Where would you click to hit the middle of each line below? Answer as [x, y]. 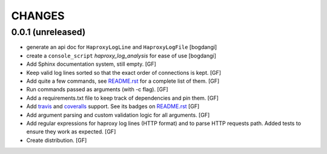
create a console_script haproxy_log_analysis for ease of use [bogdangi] [121, 56]
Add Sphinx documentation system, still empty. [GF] [91, 64]
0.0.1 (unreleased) [48, 32]
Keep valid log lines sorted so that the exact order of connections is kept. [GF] [124, 72]
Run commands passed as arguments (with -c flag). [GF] [97, 89]
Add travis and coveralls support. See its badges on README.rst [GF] [113, 106]
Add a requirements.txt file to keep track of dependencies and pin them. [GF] [123, 98]
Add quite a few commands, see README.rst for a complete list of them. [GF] [123, 81]
